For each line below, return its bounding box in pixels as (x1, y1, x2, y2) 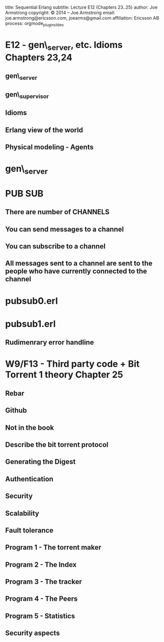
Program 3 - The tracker (5, 577, 82, 586)
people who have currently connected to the (5, 267, 147, 276)
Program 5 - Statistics (5, 612, 75, 620)
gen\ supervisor (5, 90, 49, 100)
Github (5, 406, 27, 415)
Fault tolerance (5, 526, 54, 535)
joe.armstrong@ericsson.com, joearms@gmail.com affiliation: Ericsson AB (5, 15, 159, 21)
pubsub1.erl (5, 318, 56, 330)
